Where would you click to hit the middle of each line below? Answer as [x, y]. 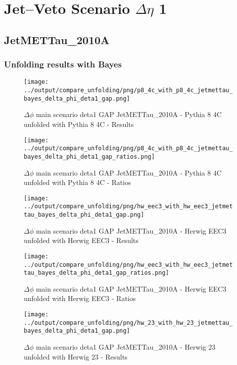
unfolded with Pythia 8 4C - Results [79, 124]
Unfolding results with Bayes [63, 64]
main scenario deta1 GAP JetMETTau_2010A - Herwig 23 [126, 346]
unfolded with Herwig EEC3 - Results [81, 240]
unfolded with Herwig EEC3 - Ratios [80, 298]
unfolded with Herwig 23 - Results [76, 356]
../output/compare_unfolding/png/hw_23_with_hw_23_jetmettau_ [128, 323]
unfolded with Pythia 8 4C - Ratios [77, 182]
